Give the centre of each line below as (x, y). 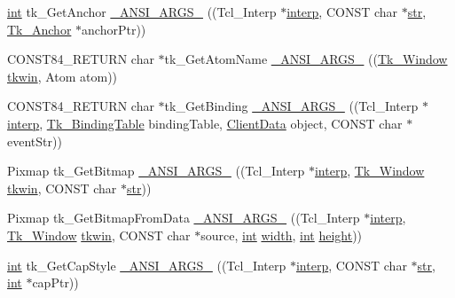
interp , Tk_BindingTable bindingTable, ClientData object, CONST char (205, 123)
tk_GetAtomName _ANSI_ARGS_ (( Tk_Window (306, 59)
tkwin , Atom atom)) (63, 76)
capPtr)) (55, 282)
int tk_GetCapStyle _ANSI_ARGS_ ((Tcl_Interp (147, 265)
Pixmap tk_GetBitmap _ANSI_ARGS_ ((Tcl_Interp (156, 171)
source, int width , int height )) (282, 235)
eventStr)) (35, 141)
